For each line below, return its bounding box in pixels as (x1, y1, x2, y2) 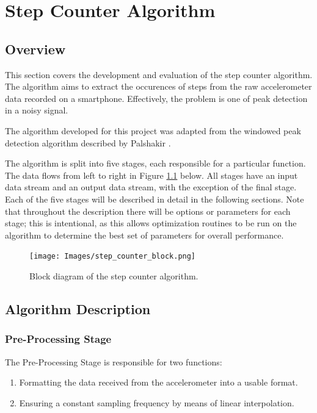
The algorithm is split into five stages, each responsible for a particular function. (5, 157, 306, 170)
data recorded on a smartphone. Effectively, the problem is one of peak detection (5, 92, 308, 104)
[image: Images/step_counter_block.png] (29, 252, 196, 261)
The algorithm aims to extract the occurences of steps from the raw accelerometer (5, 80, 312, 93)
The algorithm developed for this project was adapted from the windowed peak (5, 124, 301, 137)
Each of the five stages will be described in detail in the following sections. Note (5, 192, 304, 205)
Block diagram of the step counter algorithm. (29, 269, 199, 282)
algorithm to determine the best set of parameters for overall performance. (5, 228, 284, 241)
